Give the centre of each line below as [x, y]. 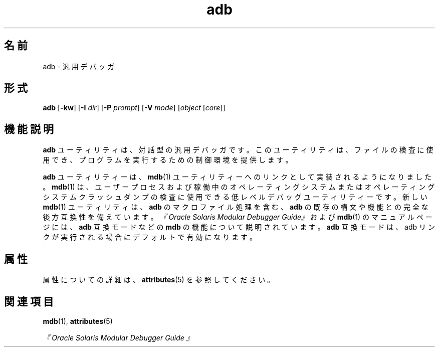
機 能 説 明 [29, 129]
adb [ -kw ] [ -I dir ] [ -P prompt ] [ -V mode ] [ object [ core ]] [134, 108]
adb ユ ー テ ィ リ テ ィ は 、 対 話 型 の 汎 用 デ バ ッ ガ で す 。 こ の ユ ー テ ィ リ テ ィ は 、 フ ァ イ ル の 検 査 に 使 [238, 150]
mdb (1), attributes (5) [78, 321]
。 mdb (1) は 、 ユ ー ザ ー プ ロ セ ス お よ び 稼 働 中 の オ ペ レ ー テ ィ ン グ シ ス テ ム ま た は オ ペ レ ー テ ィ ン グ [239, 187]
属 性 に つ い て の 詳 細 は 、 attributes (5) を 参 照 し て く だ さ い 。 [159, 280]
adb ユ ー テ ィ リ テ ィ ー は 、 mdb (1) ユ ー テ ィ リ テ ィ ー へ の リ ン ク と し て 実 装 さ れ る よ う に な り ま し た [237, 177]
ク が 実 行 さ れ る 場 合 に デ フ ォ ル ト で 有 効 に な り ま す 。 [150, 237]
